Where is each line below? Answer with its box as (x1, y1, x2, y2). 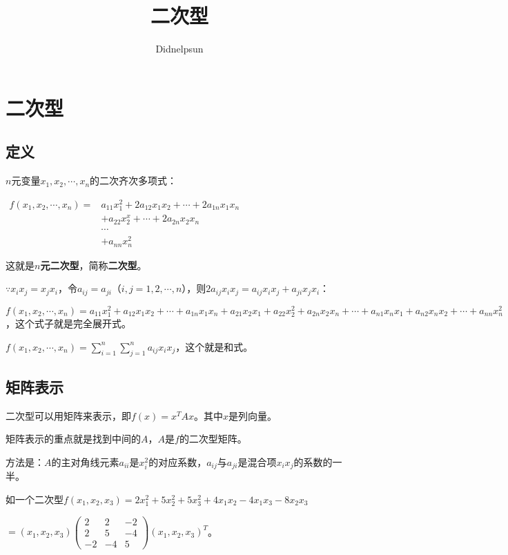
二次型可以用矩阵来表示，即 (6, 408, 131, 422)
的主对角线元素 (51, 454, 119, 469)
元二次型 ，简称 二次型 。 (40, 257, 147, 272)
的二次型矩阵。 (179, 431, 247, 446)
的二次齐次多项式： (90, 173, 177, 188)
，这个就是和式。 (175, 339, 253, 353)
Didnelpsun (155, 41, 204, 56)
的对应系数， (148, 454, 207, 469)
